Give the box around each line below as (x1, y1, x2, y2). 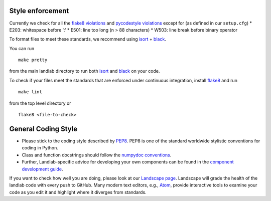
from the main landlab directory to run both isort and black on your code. (9, 68, 160, 74)
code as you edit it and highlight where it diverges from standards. (9, 189, 147, 195)
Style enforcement (9, 7, 69, 15)
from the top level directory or (9, 100, 71, 106)
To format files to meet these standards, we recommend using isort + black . (9, 36, 167, 42)
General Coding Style (9, 124, 78, 133)
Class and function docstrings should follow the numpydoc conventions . (22, 152, 172, 158)
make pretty (18, 57, 48, 63)
